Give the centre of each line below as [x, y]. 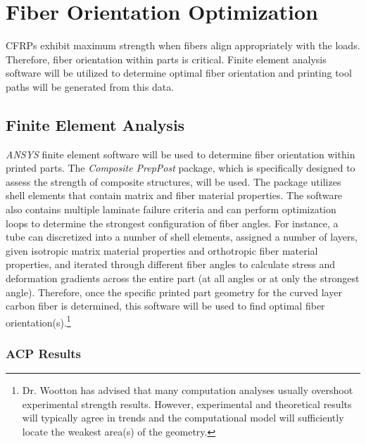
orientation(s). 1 [38, 321]
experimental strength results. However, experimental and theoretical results [187, 404]
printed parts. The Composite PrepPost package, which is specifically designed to [181, 168]
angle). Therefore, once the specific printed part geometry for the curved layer [174, 292]
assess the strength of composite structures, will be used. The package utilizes [173, 181]
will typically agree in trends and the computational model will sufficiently [183, 418]
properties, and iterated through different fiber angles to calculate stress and [171, 264]
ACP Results [43, 353]
